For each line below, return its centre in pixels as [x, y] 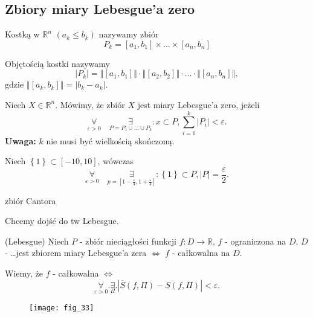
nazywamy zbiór [129, 34]
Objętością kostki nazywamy [57, 63]
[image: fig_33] [62, 308]
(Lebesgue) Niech [37, 241]
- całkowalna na [201, 253]
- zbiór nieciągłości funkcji [128, 241]
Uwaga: [21, 140]
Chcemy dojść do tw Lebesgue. [62, 221]
